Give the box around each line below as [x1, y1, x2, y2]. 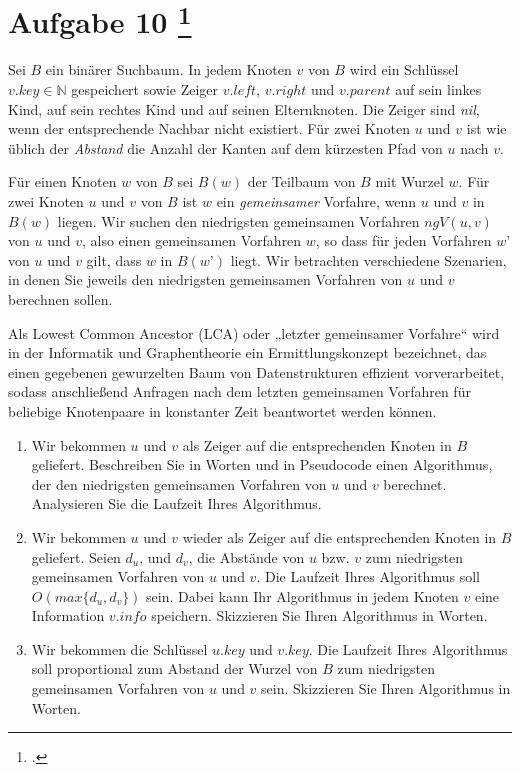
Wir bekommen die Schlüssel [31, 638, 208, 659]
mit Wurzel [375, 171, 444, 192]
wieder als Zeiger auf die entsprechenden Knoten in [182, 526, 497, 547]
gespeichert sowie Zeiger [71, 79, 219, 100]
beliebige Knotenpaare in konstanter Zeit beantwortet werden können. [8, 400, 437, 421]
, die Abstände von [188, 546, 305, 567]
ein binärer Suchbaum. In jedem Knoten [45, 59, 292, 80]
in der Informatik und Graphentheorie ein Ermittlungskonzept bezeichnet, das [8, 342, 487, 363]
